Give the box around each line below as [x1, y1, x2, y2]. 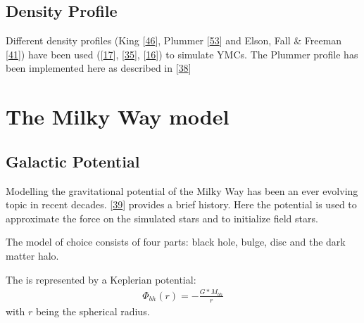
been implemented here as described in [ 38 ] [6, 61, 192, 75]
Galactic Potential [6, 150, 140, 172]
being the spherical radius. [35, 303, 150, 318]
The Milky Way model [6, 102, 230, 131]
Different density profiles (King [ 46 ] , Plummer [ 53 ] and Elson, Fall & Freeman [6, 33, 342, 48]
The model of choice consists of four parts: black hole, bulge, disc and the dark [6, 234, 346, 249]
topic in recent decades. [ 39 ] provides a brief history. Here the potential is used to [6, 197, 357, 212]
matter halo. [6, 248, 59, 262]
